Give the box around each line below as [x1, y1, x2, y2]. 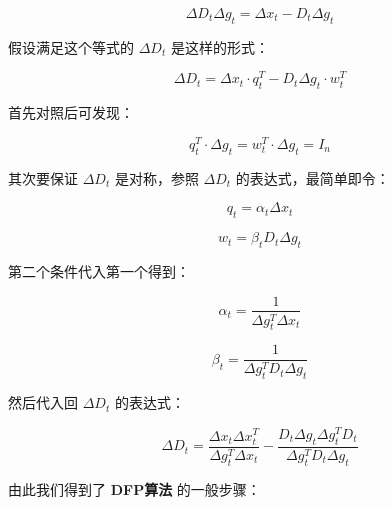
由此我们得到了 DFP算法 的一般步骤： [8, 478, 261, 499]
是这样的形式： [170, 36, 269, 57]
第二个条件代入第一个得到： [8, 260, 190, 281]
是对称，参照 [114, 167, 199, 188]
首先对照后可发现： [8, 102, 134, 123]
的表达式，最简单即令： [235, 167, 390, 188]
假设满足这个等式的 [8, 36, 134, 57]
